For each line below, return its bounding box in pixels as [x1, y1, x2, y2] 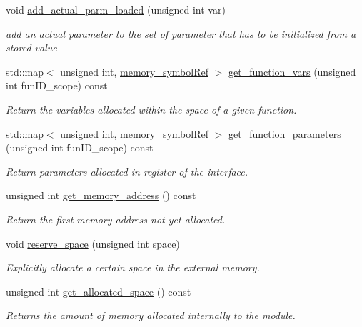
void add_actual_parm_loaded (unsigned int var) [6, 2, 226, 16]
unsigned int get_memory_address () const [6, 188, 196, 203]
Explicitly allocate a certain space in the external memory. [6, 260, 260, 275]
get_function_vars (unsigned [228, 64, 356, 79]
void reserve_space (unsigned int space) [6, 236, 180, 251]
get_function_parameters [228, 126, 341, 141]
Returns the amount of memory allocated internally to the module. [6, 308, 296, 323]
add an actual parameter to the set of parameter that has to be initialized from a [6, 26, 356, 41]
